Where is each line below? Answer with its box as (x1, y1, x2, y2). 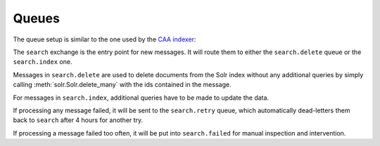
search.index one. (13, 58, 72, 66)
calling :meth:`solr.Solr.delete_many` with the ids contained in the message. (13, 81, 232, 89)
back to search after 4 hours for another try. (13, 116, 144, 124)
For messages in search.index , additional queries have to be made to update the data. (13, 93, 270, 102)
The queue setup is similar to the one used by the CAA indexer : (13, 35, 196, 44)
